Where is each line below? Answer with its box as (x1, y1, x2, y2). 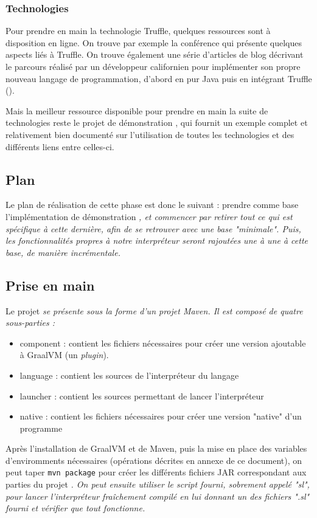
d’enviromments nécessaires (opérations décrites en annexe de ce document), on (5, 454, 302, 466)
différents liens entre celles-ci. (5, 140, 114, 153)
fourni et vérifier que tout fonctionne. (5, 502, 145, 514)
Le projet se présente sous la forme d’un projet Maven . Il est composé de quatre (5, 304, 303, 317)
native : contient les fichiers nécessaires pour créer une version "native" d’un (19, 410, 302, 423)
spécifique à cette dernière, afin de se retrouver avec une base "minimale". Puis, (5, 222, 301, 235)
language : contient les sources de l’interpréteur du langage (19, 368, 239, 381)
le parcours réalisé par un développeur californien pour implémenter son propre (5, 60, 301, 72)
